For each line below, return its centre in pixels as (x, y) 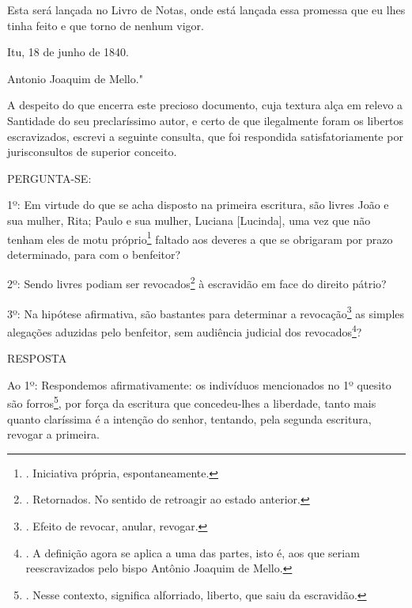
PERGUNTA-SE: (49, 178)
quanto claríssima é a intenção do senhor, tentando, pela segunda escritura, (189, 418)
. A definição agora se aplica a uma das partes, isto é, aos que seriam (193, 552)
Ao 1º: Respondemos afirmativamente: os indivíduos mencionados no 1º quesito (199, 384)
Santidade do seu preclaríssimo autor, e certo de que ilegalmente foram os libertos (206, 120)
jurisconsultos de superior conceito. (92, 152)
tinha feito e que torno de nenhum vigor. (106, 25)
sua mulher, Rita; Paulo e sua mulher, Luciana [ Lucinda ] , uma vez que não (189, 220)
